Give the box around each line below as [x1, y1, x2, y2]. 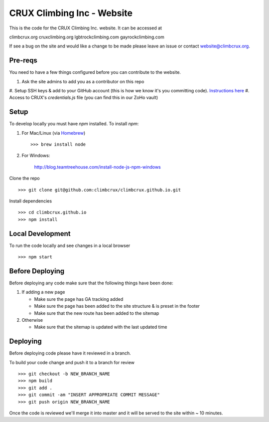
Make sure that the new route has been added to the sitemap [34, 310, 159, 316]
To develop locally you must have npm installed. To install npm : [9, 121, 139, 127]
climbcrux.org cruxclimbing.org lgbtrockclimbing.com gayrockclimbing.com [9, 34, 164, 40]
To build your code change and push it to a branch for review [9, 359, 134, 365]
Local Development [9, 229, 71, 238]
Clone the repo [9, 175, 40, 182]
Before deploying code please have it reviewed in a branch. [9, 350, 132, 356]
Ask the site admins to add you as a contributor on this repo [21, 78, 144, 84]
